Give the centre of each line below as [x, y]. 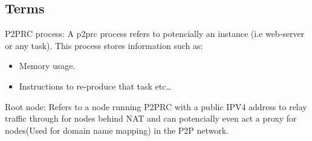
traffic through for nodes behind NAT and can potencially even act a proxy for [151, 118]
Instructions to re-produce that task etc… [95, 86]
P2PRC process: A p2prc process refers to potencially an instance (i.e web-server [155, 34]
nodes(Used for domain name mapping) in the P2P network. [117, 130]
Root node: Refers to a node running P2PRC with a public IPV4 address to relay [156, 106]
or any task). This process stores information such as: [104, 45]
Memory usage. [47, 66]
